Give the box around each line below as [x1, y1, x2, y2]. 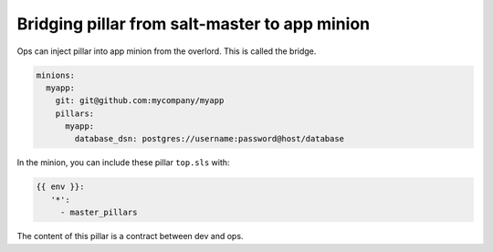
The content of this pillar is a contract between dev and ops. [16, 231, 244, 242]
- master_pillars [59, 207, 138, 218]
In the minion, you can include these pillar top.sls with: [16, 157, 230, 168]
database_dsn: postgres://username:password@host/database [74, 133, 345, 144]
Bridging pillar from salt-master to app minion [16, 14, 370, 34]
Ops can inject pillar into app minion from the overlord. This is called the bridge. [16, 46, 317, 57]
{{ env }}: [36, 182, 85, 192]
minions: [36, 69, 76, 80]
